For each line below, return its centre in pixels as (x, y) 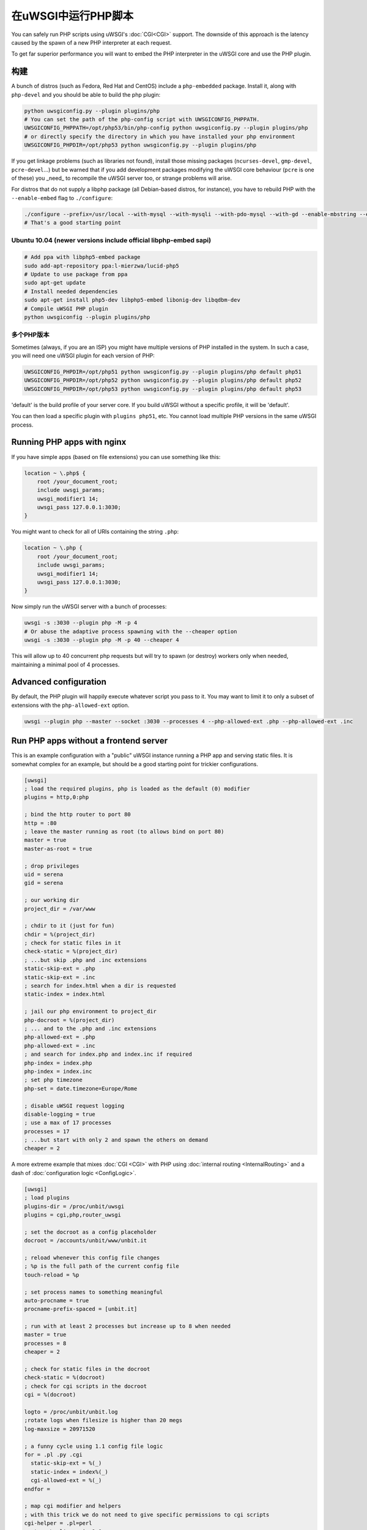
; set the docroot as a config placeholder (91, 1232)
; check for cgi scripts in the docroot (85, 1386)
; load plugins (47, 1198)
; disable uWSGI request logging (74, 1106)
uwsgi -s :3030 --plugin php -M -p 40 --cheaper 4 (102, 640)
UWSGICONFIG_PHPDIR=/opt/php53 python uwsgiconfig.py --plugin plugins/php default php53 (163, 389)
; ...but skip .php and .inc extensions (85, 960)
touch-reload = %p (52, 1275)
